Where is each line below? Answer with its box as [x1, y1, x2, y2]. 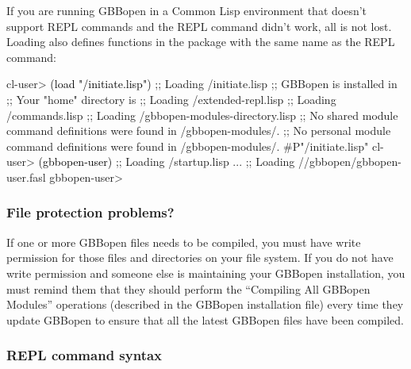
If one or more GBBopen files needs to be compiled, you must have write [6, 233, 361, 250]
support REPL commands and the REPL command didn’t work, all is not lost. [6, 17, 392, 34]
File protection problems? [6, 202, 175, 222]
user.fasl [6, 168, 46, 185]
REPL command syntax [6, 345, 163, 365]
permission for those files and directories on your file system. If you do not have [6, 249, 394, 266]
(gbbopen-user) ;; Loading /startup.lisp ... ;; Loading [38, 153, 295, 170]
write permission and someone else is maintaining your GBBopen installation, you [6, 264, 405, 281]
